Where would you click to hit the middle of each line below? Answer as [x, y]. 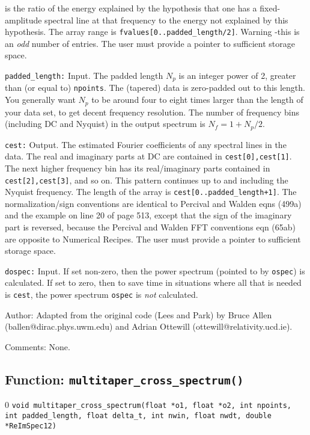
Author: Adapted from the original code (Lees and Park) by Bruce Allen [138, 314]
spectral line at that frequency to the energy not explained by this [166, 20]
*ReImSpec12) [31, 426]
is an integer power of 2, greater [237, 76]
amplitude [23, 20]
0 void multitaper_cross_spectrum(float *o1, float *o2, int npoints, [148, 405]
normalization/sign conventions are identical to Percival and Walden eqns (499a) [153, 203]
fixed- [270, 8]
